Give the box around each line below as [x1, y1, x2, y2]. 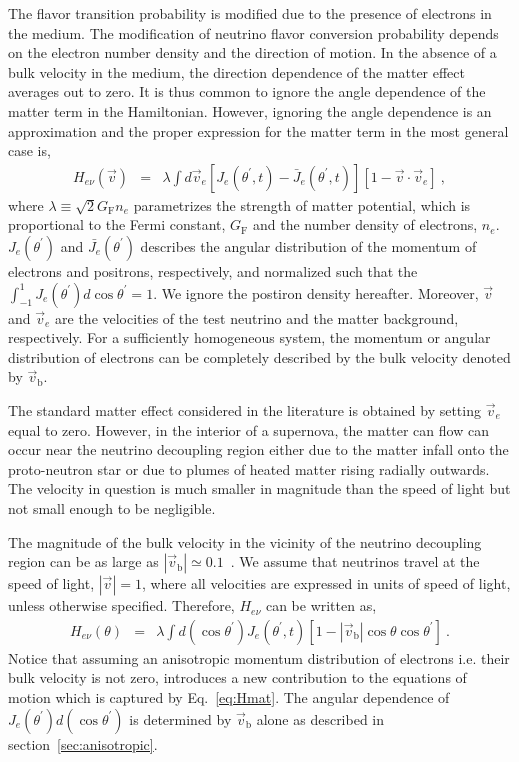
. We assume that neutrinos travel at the [230, 551, 480, 572]
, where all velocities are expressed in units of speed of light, [141, 573, 511, 594]
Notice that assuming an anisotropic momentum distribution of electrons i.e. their [8, 647, 510, 668]
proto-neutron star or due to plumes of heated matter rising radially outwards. [8, 458, 490, 479]
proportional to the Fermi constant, [8, 214, 226, 235]
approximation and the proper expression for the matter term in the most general [8, 120, 509, 141]
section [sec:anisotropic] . [8, 733, 158, 754]
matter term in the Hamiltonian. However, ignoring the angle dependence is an [8, 100, 492, 121]
